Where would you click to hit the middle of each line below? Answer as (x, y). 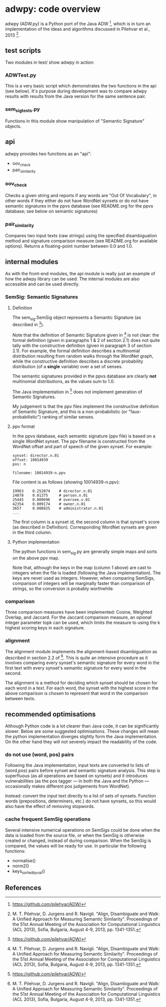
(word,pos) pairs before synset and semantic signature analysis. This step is (83, 771)
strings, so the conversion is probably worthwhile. (63, 588)
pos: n (19, 464)
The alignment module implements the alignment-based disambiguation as (81, 651)
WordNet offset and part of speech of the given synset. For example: (82, 447)
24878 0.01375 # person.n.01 (50, 496)
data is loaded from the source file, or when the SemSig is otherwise (75, 835)
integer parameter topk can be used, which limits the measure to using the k (83, 623)
